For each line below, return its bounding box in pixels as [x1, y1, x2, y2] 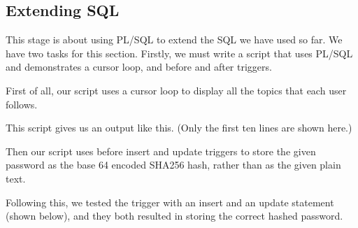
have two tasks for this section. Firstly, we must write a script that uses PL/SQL [6, 45, 353, 60]
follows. [6, 97, 38, 111]
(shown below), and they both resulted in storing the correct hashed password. [6, 208, 343, 223]
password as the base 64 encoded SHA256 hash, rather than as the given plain [6, 157, 341, 172]
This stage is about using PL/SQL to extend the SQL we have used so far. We [6, 32, 343, 47]
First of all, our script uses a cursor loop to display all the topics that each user [6, 83, 347, 97]
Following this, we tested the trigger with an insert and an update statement [6, 194, 334, 209]
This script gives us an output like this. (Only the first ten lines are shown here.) [6, 120, 352, 135]
